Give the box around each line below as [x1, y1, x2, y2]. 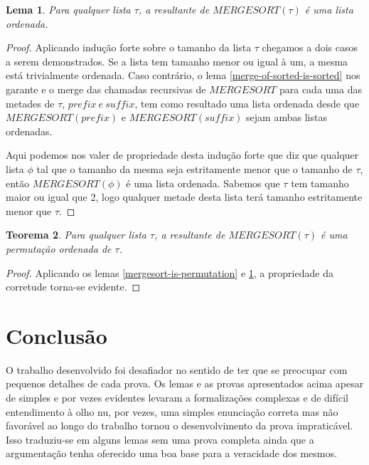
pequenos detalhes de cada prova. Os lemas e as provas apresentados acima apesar [6, 376, 364, 391]
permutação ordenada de [6, 241, 112, 256]
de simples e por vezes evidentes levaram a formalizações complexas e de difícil [6, 390, 348, 404]
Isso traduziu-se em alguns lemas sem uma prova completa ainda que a [6, 432, 314, 446]
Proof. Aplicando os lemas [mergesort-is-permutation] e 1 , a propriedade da [6, 265, 333, 280]
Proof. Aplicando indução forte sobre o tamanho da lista [6, 40, 252, 55]
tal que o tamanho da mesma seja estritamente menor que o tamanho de [36, 161, 353, 176]
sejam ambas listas [246, 110, 327, 125]
